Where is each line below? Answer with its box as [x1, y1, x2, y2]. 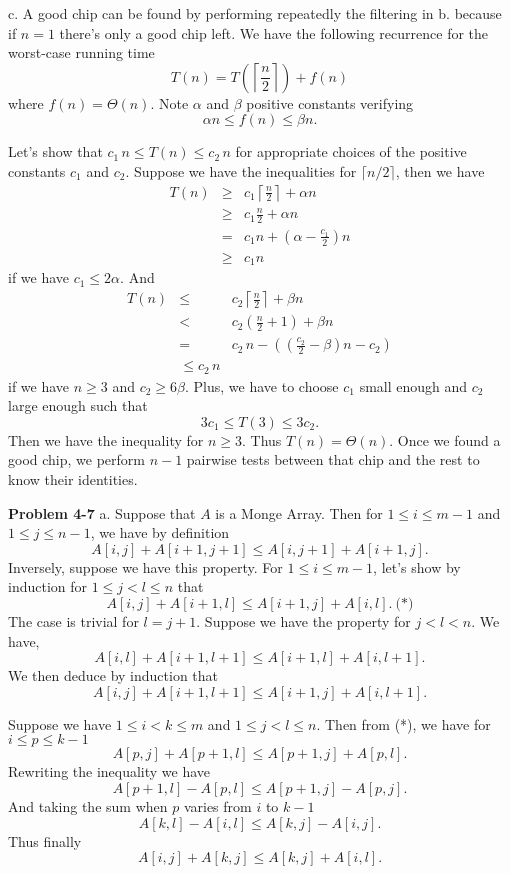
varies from [183, 795, 252, 816]
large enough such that [8, 395, 148, 416]
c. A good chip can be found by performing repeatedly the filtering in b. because [8, 3, 502, 23]
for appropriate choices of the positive [235, 141, 467, 162]
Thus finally [8, 830, 82, 851]
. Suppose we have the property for [196, 611, 411, 631]
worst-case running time [8, 42, 155, 63]
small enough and [359, 375, 468, 396]
